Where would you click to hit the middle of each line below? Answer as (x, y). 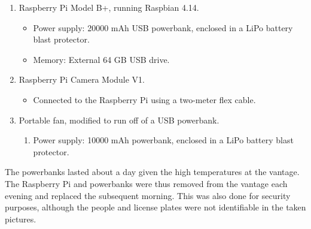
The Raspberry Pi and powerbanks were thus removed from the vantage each (146, 183)
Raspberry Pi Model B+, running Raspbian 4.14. (109, 7)
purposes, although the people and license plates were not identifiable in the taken (155, 207)
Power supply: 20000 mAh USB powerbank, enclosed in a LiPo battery (163, 27)
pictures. (21, 219)
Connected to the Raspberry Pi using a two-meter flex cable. (144, 99)
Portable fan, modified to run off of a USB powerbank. (119, 120)
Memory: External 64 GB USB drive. (101, 59)
